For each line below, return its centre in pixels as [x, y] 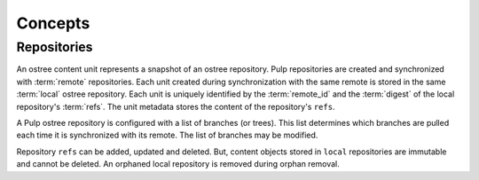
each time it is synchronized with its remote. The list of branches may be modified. [167, 135]
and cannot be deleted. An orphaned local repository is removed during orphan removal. [178, 164]
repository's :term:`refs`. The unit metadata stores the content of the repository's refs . [176, 106]
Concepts [53, 23]
